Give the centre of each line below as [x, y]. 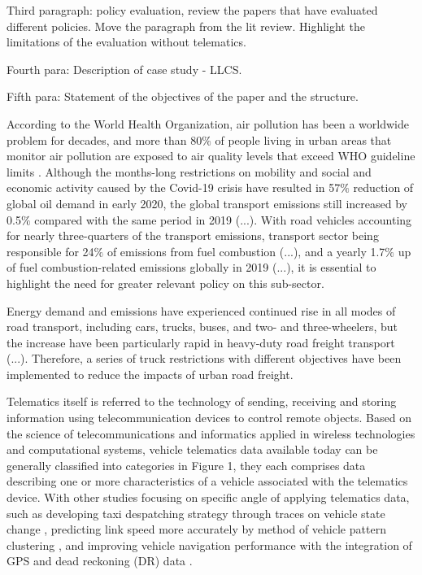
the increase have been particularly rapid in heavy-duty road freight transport [201, 342]
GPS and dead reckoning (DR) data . [100, 561]
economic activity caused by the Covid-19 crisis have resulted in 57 [174, 187]
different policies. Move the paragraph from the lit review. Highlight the [186, 26]
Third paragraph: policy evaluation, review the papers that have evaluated [192, 10]
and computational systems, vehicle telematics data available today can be [192, 449]
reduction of [383, 187]
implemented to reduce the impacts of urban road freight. [150, 374]
